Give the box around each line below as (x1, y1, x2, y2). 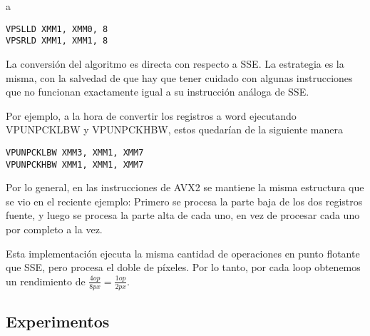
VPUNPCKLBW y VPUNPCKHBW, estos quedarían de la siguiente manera (6, 122, 344, 137)
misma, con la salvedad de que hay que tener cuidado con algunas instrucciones (6, 70, 353, 85)
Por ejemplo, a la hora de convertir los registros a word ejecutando (6, 108, 297, 123)
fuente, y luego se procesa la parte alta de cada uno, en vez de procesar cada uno (6, 208, 360, 223)
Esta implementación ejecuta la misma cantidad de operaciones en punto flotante (6, 245, 360, 260)
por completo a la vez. (6, 221, 103, 236)
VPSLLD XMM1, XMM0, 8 (6, 24, 108, 34)
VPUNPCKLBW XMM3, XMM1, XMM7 (6, 147, 144, 158)
